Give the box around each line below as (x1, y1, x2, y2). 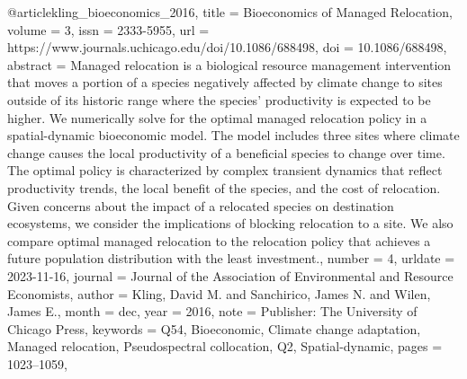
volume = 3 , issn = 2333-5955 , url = (7, 20, 210, 39)
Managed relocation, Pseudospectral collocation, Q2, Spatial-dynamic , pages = (7, 337, 443, 356)
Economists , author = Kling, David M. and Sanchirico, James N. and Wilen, (7, 284, 431, 303)
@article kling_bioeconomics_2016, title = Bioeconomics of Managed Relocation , (7, 3, 453, 21)
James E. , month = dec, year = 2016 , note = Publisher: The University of (7, 302, 418, 321)
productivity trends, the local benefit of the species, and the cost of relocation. (7, 178, 441, 197)
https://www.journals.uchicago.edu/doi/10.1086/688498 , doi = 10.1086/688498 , (7, 38, 447, 57)
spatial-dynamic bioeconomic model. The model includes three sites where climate (7, 126, 460, 145)
